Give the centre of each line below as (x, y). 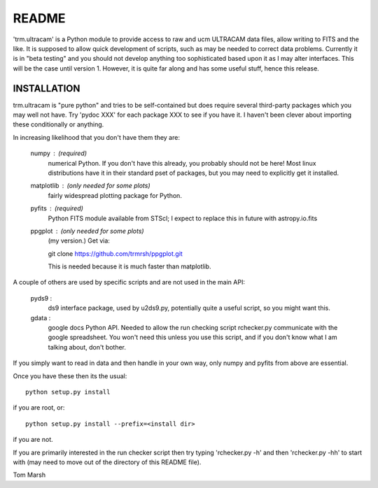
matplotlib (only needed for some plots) (90, 186)
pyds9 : (41, 298)
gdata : (41, 317)
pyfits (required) (57, 208)
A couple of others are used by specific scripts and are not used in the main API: (129, 282)
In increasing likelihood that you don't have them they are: (96, 137)
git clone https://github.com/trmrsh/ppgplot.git (115, 253)
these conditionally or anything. (58, 124)
